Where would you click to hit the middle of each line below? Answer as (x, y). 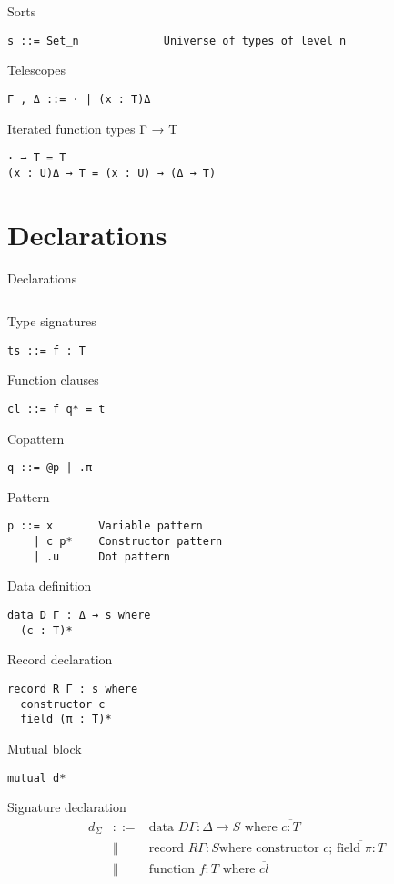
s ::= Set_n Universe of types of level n (177, 41)
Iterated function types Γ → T (93, 128)
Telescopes (36, 70)
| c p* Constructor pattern (128, 542)
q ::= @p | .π (50, 468)
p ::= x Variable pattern (105, 526)
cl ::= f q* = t (56, 409)
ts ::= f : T (46, 350)
